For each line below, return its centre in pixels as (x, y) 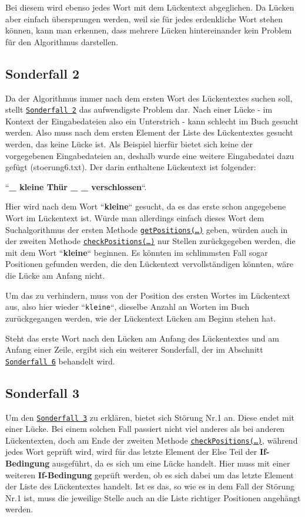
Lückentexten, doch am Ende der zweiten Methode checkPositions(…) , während (152, 440)
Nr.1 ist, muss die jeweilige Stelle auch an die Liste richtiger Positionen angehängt (153, 497)
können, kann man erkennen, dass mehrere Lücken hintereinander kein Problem (149, 30)
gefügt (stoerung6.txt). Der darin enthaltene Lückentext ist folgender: (131, 167)
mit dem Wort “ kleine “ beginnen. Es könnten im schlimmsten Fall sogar (137, 252)
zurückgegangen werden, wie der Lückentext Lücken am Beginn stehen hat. (141, 318)
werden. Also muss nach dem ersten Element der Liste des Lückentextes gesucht (149, 132)
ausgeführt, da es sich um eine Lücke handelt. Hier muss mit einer (171, 463)
